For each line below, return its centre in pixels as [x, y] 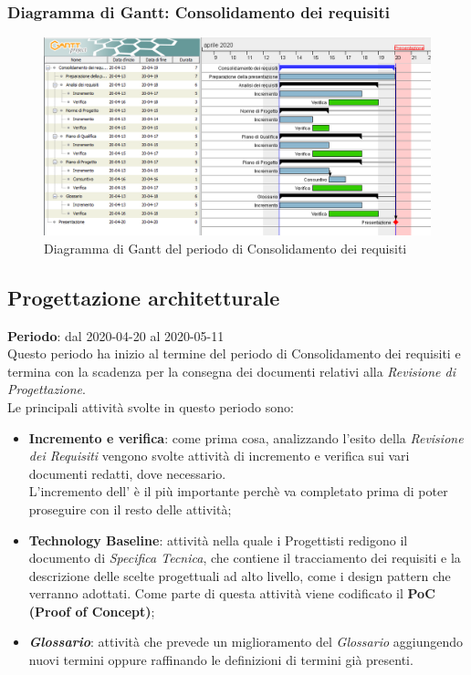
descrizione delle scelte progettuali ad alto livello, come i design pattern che [240, 575]
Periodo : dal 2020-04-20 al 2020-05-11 [116, 335]
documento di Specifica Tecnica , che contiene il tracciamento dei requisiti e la [245, 558]
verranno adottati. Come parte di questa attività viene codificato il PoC [232, 593]
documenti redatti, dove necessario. [127, 473]
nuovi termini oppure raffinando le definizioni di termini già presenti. [221, 660]
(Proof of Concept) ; [92, 611]
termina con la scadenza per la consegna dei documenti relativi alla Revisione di [231, 371]
